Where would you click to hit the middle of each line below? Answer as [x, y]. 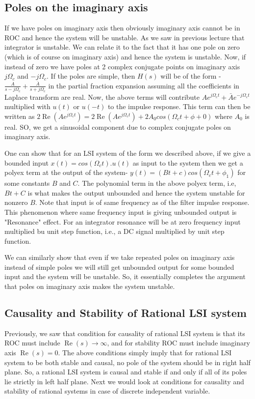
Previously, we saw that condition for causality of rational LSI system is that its [125, 333]
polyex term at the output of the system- [66, 172]
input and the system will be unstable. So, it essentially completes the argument [125, 276]
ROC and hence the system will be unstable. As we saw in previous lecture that [125, 37]
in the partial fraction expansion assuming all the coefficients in [144, 85]
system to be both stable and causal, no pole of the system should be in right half [127, 362]
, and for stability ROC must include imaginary [178, 343]
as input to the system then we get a [188, 162]
